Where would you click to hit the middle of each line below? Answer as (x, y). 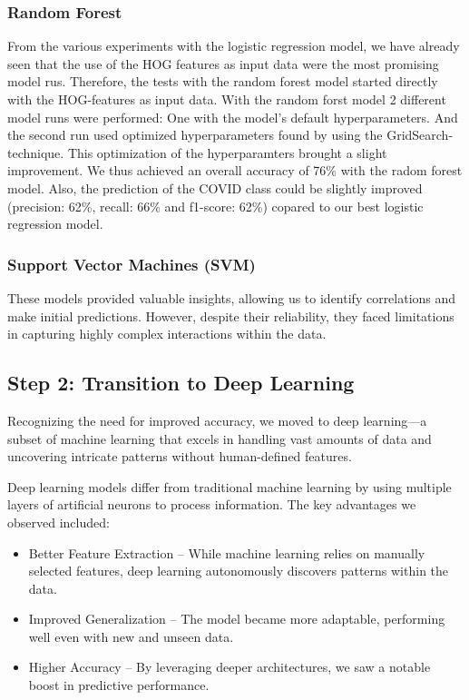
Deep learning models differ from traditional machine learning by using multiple (230, 486)
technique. (36, 152)
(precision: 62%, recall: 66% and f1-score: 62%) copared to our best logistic (215, 206)
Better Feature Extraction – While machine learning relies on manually (227, 552)
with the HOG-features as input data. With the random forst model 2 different (227, 99)
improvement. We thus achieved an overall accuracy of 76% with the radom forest (235, 170)
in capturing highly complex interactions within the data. (167, 334)
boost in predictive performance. (119, 685)
